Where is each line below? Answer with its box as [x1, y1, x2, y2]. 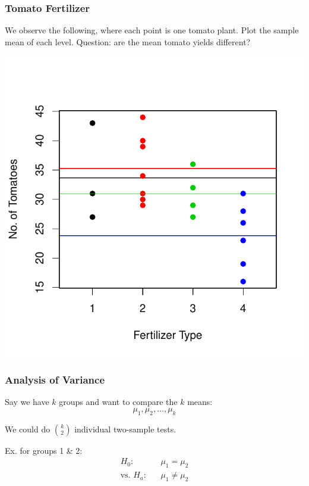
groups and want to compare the [59, 395, 178, 408]
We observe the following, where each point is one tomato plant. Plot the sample [5, 24, 299, 36]
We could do [5, 422, 51, 435]
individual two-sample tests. [74, 422, 176, 435]
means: [187, 395, 213, 408]
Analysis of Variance [5, 372, 105, 387]
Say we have [5, 395, 49, 408]
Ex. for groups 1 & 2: [5, 444, 83, 456]
